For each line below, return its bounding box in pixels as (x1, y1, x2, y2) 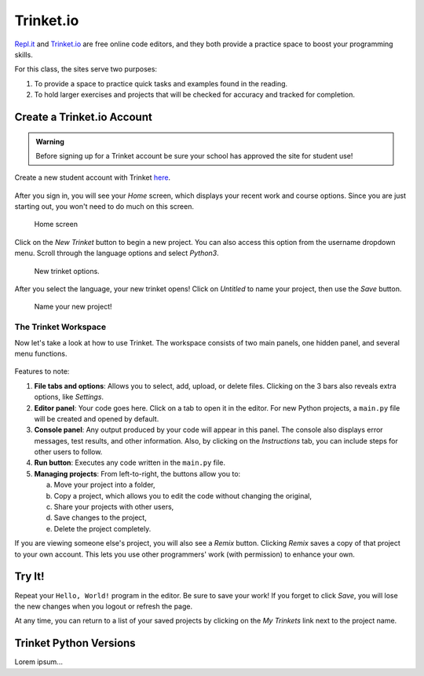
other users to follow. (34, 448, 103, 457)
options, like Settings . (34, 393, 104, 402)
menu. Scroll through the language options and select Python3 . (14, 248, 219, 258)
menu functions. (14, 349, 68, 358)
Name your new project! (34, 302, 112, 312)
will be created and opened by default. (34, 414, 159, 423)
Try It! (14, 570, 45, 583)
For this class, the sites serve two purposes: (14, 64, 157, 74)
